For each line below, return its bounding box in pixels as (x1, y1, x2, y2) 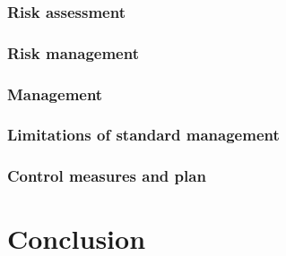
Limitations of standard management (7, 124, 280, 146)
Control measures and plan (7, 165, 206, 187)
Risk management (7, 41, 139, 64)
